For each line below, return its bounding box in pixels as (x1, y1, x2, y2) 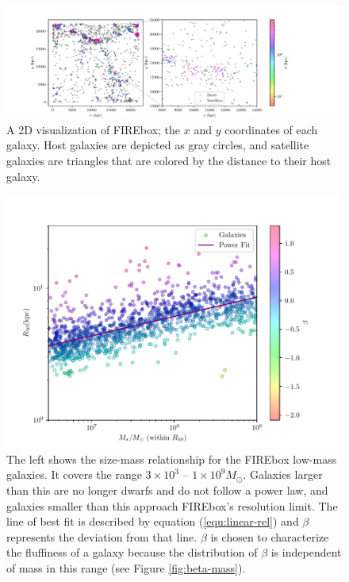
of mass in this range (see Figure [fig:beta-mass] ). (6, 559, 246, 576)
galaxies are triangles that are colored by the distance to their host (6, 152, 332, 168)
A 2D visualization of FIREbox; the (6, 121, 181, 137)
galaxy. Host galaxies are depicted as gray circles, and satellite (6, 137, 309, 153)
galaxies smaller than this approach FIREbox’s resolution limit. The (6, 497, 338, 514)
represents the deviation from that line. (6, 528, 198, 545)
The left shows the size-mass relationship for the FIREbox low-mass (6, 450, 337, 467)
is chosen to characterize (210, 528, 329, 545)
